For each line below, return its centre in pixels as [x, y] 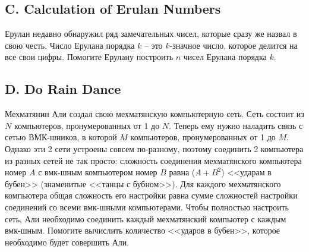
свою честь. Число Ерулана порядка [70, 45]
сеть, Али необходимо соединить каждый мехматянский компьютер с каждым [146, 218]
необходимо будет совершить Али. [67, 242]
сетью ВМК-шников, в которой [61, 137]
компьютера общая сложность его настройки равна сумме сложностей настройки [151, 195]
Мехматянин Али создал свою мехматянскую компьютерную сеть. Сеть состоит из [154, 114]
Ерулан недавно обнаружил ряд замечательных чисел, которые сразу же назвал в [151, 34]
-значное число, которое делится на [234, 45]
